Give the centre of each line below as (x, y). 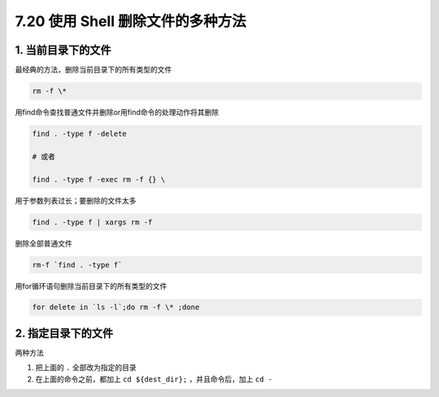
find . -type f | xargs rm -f (92, 222)
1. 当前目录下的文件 (63, 50)
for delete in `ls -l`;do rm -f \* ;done (116, 308)
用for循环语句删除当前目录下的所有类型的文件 (91, 286)
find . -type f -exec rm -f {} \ (99, 179)
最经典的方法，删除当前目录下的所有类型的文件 (93, 70)
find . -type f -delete (80, 134)
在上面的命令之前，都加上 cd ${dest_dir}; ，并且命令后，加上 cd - (154, 379)
